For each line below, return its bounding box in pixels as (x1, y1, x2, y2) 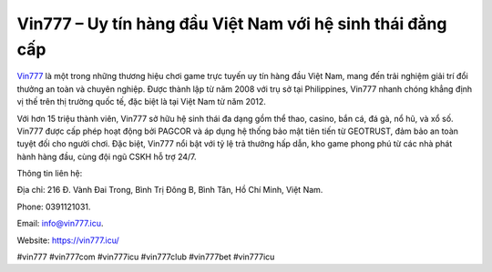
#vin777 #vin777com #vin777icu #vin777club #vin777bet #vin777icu (16, 251, 275, 263)
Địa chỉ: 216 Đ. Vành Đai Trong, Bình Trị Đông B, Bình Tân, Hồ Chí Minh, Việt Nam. (16, 185, 323, 196)
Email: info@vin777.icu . (16, 218, 104, 229)
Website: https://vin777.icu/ (16, 235, 120, 246)
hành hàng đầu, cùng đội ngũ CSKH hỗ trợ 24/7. (16, 151, 197, 162)
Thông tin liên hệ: (16, 168, 83, 179)
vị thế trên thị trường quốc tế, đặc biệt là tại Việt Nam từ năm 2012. (16, 96, 266, 107)
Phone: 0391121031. (16, 201, 91, 212)
